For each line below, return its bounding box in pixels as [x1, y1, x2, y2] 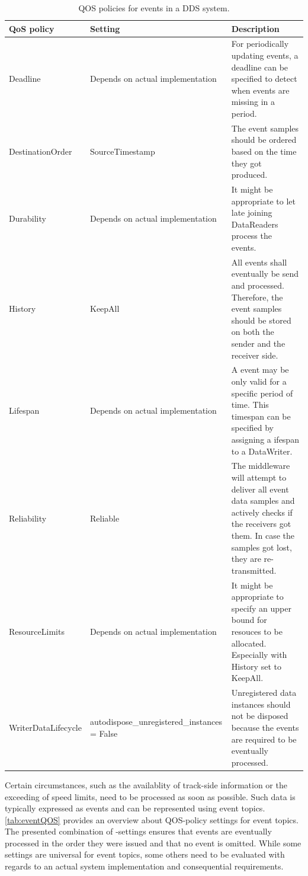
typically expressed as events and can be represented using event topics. [5, 802, 265, 814]
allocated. [231, 637, 267, 649]
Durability [9, 212, 46, 225]
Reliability [9, 511, 47, 524]
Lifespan [9, 404, 40, 417]
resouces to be [231, 625, 283, 638]
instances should [231, 698, 291, 710]
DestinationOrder [9, 145, 72, 158]
